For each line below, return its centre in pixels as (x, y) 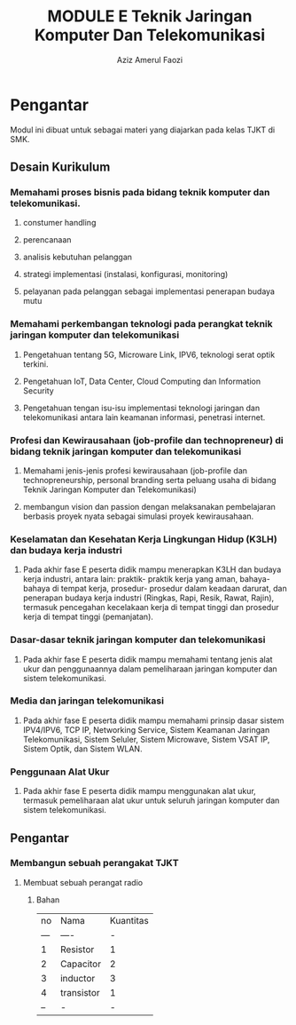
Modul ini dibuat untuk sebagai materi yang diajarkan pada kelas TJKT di (143, 130)
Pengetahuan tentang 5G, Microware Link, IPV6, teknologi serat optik (149, 354)
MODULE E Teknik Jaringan (150, 16)
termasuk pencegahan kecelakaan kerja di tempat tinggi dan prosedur (151, 608)
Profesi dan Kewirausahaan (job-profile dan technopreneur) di (147, 440)
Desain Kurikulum (60, 167)
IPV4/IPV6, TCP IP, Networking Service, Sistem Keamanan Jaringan (146, 729)
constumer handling (59, 223)
